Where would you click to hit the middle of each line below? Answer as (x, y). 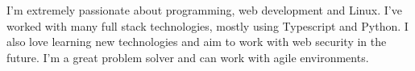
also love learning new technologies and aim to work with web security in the (197, 42)
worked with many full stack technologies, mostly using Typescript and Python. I (207, 25)
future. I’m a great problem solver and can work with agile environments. (188, 57)
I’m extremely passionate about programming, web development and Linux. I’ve (204, 10)
